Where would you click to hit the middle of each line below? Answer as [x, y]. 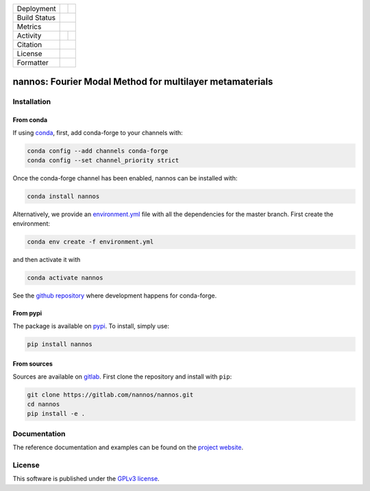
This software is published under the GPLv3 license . [86, 479]
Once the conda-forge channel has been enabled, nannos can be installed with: [125, 178]
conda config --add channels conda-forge [98, 151]
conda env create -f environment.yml [90, 242]
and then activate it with [47, 260]
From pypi [27, 313]
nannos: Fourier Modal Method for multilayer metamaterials [143, 82]
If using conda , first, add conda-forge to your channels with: [98, 132]
